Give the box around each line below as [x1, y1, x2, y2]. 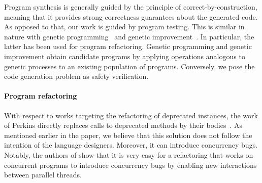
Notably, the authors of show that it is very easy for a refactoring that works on [4, 149, 253, 160]
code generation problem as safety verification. [4, 71, 149, 81]
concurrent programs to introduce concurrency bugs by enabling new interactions [4, 159, 257, 170]
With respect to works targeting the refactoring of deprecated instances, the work [4, 110, 258, 120]
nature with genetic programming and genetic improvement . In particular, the [4, 31, 254, 41]
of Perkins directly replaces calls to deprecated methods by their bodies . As [4, 120, 243, 130]
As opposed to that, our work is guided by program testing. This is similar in [4, 21, 245, 32]
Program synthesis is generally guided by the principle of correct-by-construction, [4, 2, 257, 12]
